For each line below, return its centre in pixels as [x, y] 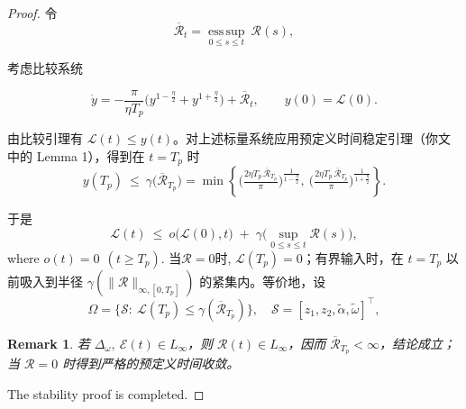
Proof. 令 [32, 13]
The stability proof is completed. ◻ [106, 393]
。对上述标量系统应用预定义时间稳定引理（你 [306, 138]
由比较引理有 [45, 138]
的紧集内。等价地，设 [263, 281]
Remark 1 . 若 [49, 343]
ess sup [226, 31]
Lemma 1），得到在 [91, 155]
